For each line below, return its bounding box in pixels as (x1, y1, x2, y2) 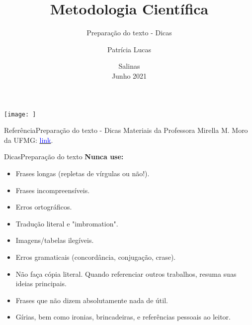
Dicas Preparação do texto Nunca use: (4, 151, 124, 162)
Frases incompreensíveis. (15, 185, 90, 195)
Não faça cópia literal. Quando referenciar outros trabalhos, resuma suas (15, 268, 237, 279)
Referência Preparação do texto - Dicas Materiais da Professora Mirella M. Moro (4, 125, 248, 135)
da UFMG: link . (4, 134, 53, 145)
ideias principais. (15, 278, 67, 289)
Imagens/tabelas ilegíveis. (15, 235, 94, 245)
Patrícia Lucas (107, 44, 151, 54)
